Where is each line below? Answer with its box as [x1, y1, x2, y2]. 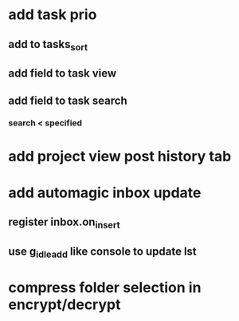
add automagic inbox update [8, 184, 202, 201]
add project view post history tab [8, 147, 232, 165]
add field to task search [8, 93, 127, 107]
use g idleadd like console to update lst [8, 244, 197, 260]
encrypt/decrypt [8, 295, 121, 314]
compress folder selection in [8, 279, 202, 297]
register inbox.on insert [8, 216, 121, 231]
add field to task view [8, 66, 117, 81]
